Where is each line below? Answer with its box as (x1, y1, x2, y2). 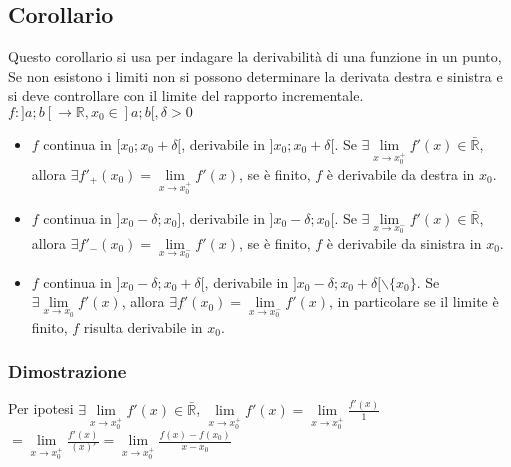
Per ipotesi (8, 398, 74, 419)
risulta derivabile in (83, 316, 203, 337)
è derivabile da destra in (326, 163, 475, 184)
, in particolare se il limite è (329, 291, 499, 312)
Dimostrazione (8, 359, 127, 384)
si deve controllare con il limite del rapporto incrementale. (8, 85, 364, 106)
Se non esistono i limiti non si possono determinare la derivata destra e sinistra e (8, 65, 503, 86)
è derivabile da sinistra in (326, 232, 482, 253)
